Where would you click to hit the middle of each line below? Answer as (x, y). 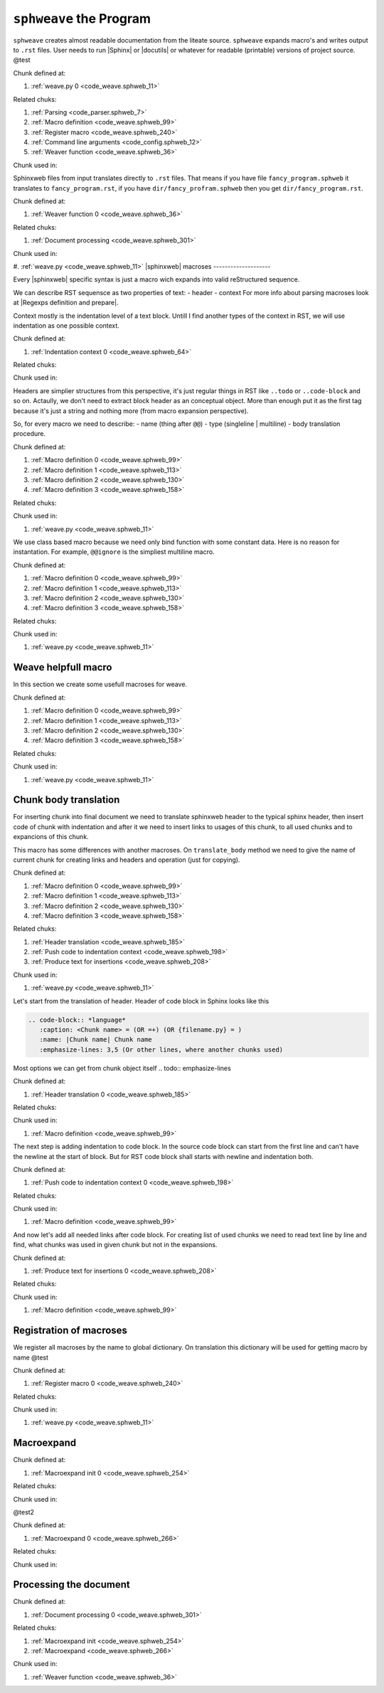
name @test (31, 1357)
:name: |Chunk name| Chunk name (96, 1040)
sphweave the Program (82, 18)
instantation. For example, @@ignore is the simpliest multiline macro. (114, 552)
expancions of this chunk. (51, 837)
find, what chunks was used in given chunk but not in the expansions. (115, 1245)
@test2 (24, 1512)
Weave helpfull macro (63, 667)
